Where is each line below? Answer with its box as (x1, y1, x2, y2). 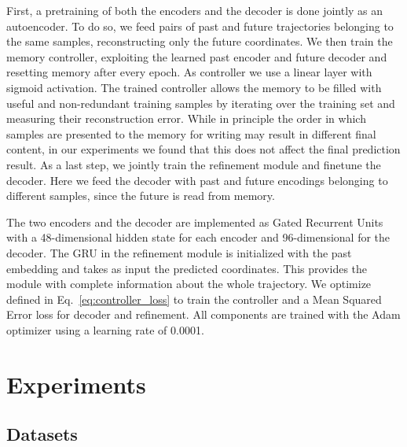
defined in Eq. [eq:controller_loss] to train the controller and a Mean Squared (6, 290, 382, 307)
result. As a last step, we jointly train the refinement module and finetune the (6, 156, 381, 172)
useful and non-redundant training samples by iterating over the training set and (6, 94, 395, 111)
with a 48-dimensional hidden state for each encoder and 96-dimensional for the (6, 229, 390, 246)
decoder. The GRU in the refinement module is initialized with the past (6, 244, 352, 260)
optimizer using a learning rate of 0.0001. (6, 321, 204, 338)
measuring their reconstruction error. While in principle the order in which (6, 110, 366, 127)
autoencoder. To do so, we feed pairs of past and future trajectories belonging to (6, 17, 394, 34)
